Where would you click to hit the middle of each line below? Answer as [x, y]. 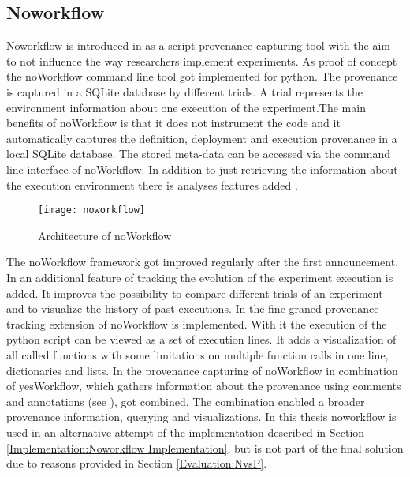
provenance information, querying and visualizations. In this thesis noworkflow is [201, 417]
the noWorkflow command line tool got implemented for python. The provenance [202, 76]
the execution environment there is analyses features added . [152, 184]
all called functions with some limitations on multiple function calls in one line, [198, 354]
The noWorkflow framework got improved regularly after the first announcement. [203, 262]
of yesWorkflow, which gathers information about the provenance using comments [204, 386]
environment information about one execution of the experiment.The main [186, 107]
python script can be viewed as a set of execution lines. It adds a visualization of [201, 339]
